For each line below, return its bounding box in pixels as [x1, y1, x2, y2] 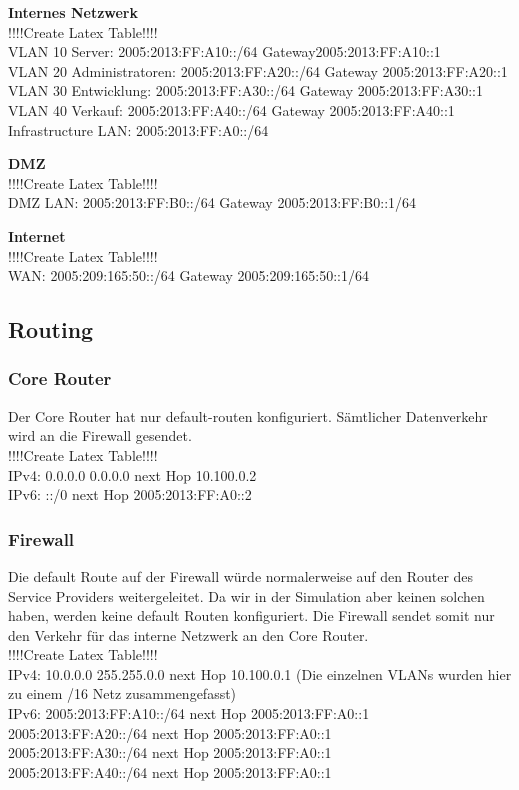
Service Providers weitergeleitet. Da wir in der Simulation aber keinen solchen [8, 585, 485, 606]
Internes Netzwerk [8, 2, 139, 22]
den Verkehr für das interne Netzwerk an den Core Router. [8, 624, 369, 645]
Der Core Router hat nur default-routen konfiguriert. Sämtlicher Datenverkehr [8, 405, 488, 426]
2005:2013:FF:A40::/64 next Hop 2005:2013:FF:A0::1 [8, 761, 332, 782]
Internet [8, 225, 66, 246]
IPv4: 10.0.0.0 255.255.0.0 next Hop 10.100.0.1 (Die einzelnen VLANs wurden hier [8, 663, 512, 684]
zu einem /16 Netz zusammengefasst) [8, 683, 237, 704]
